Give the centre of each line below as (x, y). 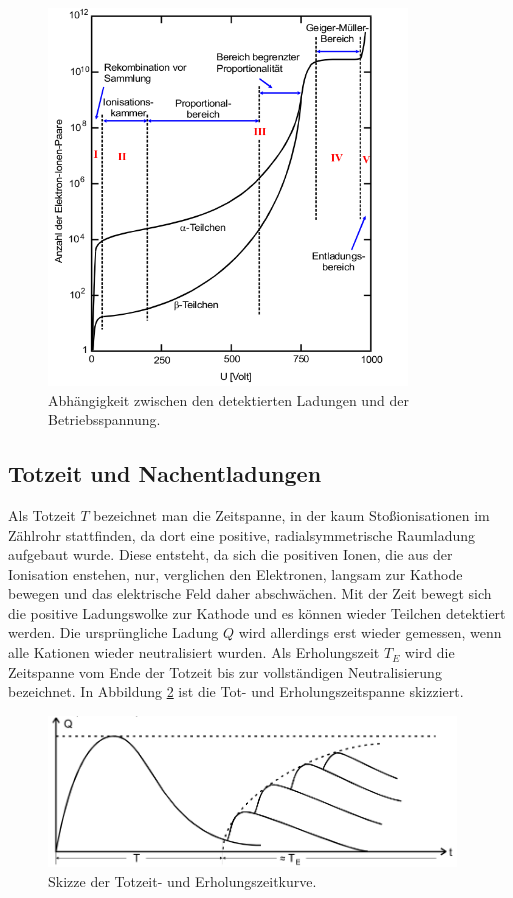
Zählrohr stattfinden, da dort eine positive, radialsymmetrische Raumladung (242, 534)
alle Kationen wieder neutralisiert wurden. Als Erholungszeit (194, 652)
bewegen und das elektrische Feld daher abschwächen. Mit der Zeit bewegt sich (250, 593)
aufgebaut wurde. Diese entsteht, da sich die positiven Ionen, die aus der (230, 554)
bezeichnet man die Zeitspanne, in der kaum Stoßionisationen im (291, 514)
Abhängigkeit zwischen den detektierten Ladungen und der (228, 399)
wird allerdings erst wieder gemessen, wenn (370, 632)
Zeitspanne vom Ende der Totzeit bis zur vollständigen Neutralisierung (225, 671)
